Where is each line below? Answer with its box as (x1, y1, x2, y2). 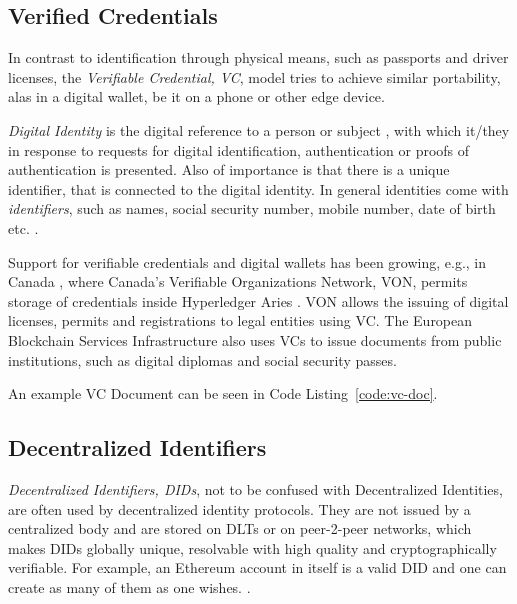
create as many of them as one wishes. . (8, 576, 251, 597)
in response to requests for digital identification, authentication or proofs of (8, 139, 470, 160)
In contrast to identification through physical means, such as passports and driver (8, 47, 509, 68)
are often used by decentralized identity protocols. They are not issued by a (8, 498, 471, 519)
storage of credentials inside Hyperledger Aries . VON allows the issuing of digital (8, 290, 509, 311)
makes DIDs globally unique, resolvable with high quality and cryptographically (8, 537, 497, 558)
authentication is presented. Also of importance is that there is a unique (8, 159, 450, 180)
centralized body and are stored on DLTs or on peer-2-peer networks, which (8, 518, 472, 539)
